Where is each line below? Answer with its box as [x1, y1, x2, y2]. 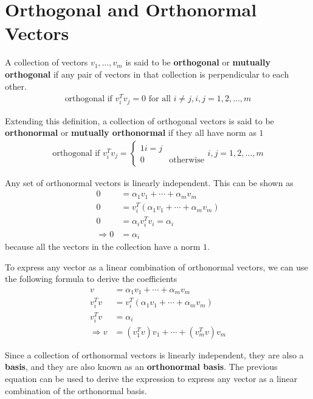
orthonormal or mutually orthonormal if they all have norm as [5, 126, 256, 139]
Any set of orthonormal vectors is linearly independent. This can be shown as [5, 176, 294, 189]
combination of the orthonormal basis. [5, 384, 147, 397]
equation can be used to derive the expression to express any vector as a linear [5, 372, 298, 384]
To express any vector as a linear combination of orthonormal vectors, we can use [5, 260, 308, 273]
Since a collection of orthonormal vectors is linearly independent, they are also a [5, 348, 304, 361]
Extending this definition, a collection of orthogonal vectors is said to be [5, 114, 274, 127]
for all [148, 95, 171, 104]
